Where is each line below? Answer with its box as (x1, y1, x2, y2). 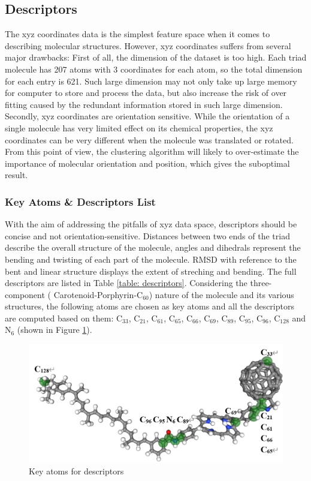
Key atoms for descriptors (29, 465, 124, 477)
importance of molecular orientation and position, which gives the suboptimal (5, 157, 290, 169)
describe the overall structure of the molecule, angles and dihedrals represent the (5, 241, 301, 254)
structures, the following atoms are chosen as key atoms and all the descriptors (5, 300, 294, 312)
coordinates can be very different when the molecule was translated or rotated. (5, 133, 294, 146)
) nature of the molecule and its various (149, 288, 294, 300)
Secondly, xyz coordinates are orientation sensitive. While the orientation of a (5, 110, 290, 122)
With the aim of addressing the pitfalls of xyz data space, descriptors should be (5, 218, 297, 230)
